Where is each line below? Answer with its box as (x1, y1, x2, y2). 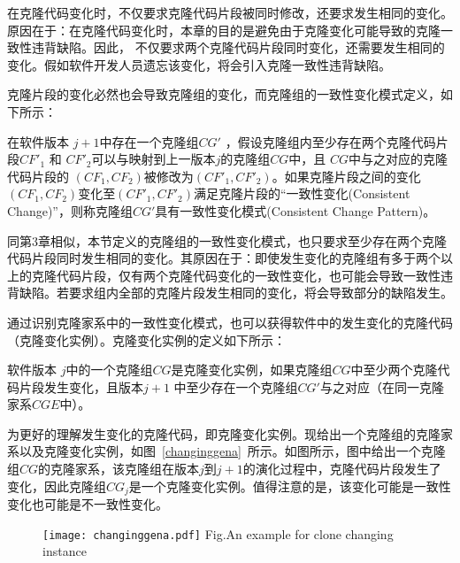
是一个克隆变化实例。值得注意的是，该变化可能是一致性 (128, 476, 451, 495)
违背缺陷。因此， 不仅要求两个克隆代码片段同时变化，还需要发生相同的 (31, 38, 445, 57)
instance (42, 542, 87, 560)
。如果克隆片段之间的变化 (272, 166, 421, 185)
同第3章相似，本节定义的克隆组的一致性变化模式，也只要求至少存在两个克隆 (7, 231, 447, 250)
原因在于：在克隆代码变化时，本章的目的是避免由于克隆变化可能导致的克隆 (7, 20, 441, 39)
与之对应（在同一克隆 (319, 377, 444, 396)
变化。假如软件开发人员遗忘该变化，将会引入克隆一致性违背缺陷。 (7, 55, 391, 73)
